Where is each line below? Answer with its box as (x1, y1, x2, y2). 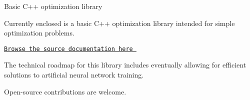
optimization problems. (4, 27, 74, 38)
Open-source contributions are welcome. (4, 86, 126, 96)
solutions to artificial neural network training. (4, 69, 144, 80)
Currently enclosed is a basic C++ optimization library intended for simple (4, 17, 235, 28)
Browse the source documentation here (4, 45, 133, 52)
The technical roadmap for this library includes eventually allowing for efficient (4, 59, 246, 70)
